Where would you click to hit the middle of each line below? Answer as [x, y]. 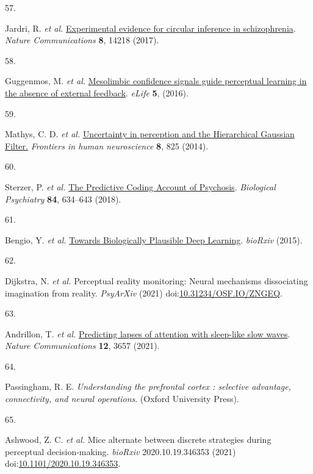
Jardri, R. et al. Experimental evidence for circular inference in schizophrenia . [150, 28]
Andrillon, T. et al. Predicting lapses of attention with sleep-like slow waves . [148, 333]
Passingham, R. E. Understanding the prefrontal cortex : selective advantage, [148, 386]
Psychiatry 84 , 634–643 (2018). [63, 199]
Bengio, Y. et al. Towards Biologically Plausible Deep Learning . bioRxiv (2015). [154, 239]
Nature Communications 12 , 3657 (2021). [82, 346]
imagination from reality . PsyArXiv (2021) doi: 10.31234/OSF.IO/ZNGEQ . [144, 293]
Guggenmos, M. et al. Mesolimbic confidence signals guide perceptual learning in [156, 81]
